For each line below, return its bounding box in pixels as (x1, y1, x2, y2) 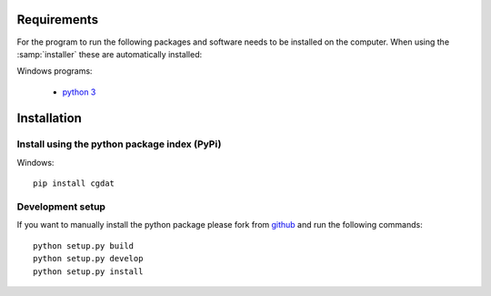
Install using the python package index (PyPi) (16, 138, 222, 150)
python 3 (62, 87, 96, 97)
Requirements (16, 12, 99, 27)
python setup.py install (33, 266, 144, 277)
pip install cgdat (33, 179, 115, 189)
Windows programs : (16, 66, 93, 77)
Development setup (16, 200, 106, 213)
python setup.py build (33, 240, 135, 250)
